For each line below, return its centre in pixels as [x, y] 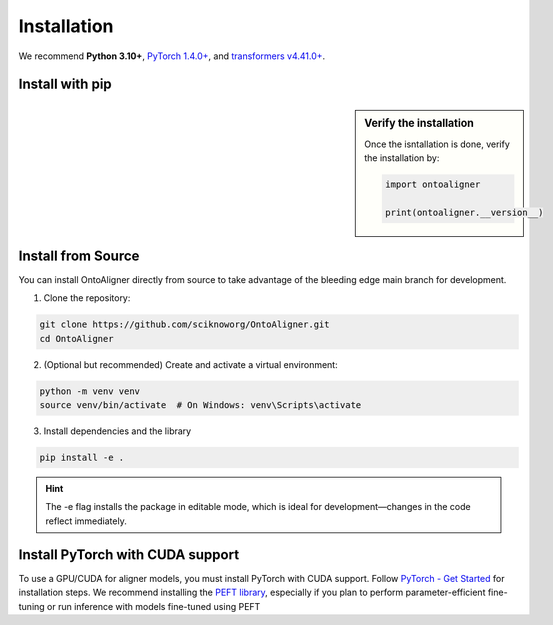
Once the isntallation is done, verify [437, 144]
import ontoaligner [433, 184]
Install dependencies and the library [117, 431]
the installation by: [402, 158]
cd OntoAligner [76, 338]
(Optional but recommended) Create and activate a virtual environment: [191, 364]
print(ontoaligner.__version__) [464, 212]
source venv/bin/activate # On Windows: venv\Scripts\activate [200, 405]
